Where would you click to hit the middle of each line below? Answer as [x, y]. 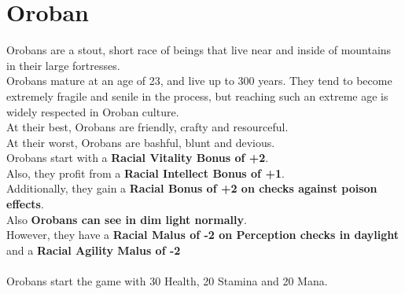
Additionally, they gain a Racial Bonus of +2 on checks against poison [192, 188]
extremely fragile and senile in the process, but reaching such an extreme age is [197, 96]
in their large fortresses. [63, 65]
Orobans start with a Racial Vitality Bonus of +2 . [138, 158]
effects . [25, 204]
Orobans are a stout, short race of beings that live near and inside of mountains [199, 50]
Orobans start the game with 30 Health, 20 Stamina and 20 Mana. [167, 281]
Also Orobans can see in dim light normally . [127, 219]
